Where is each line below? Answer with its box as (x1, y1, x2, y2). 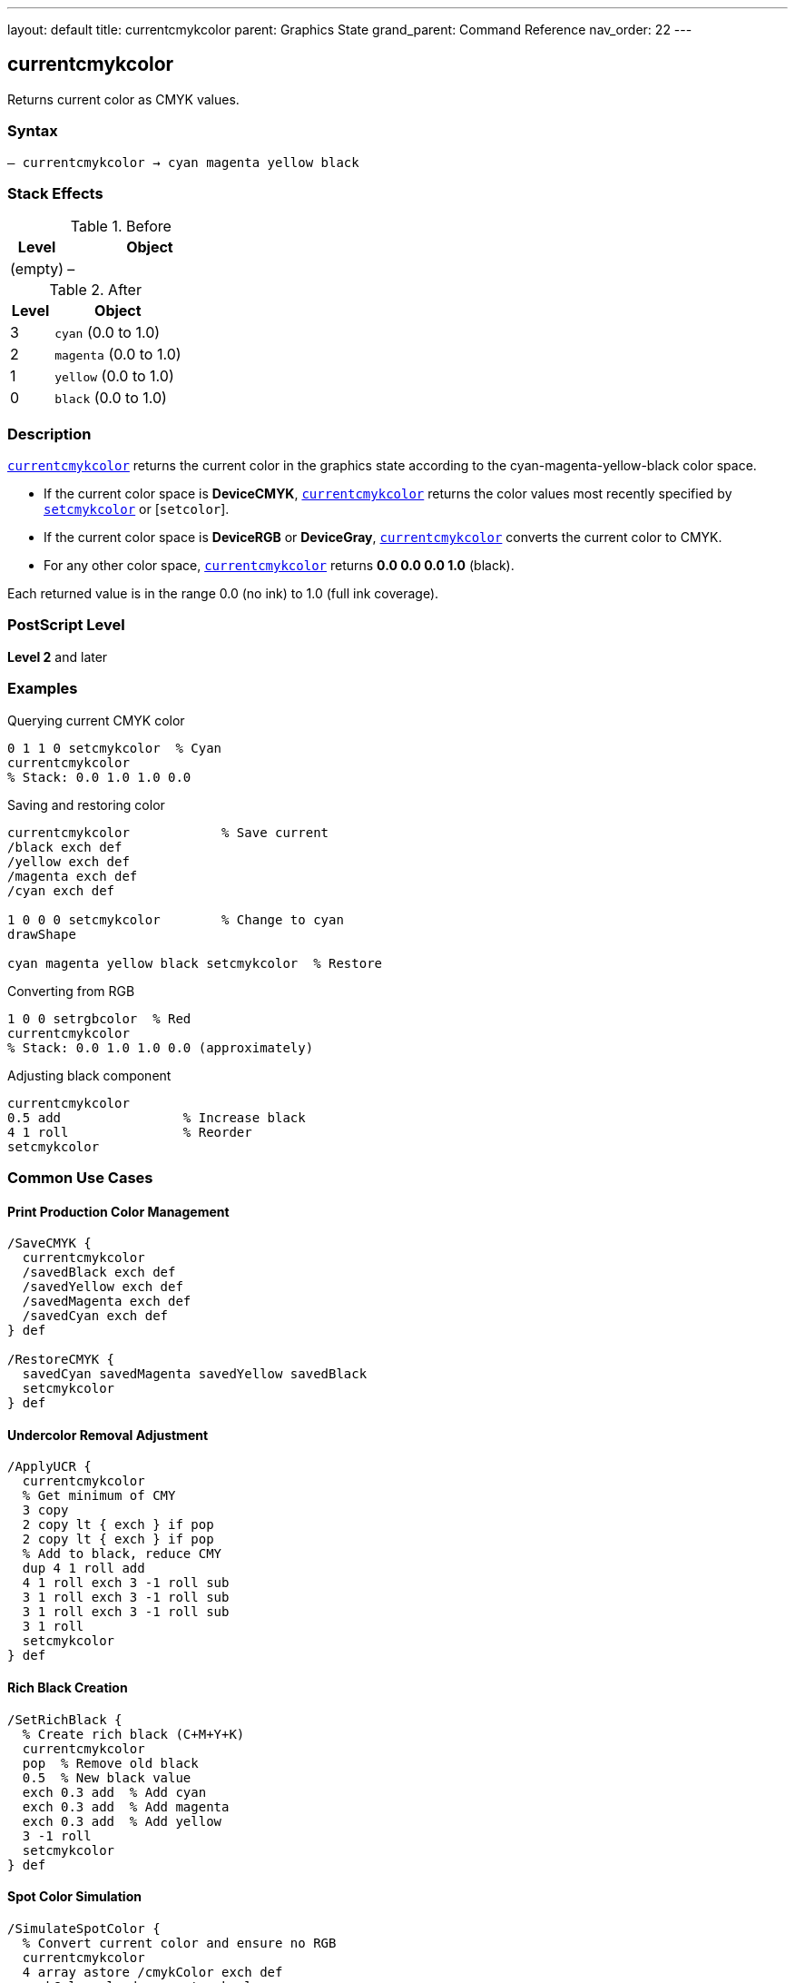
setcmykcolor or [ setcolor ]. (44, 501, 230, 518)
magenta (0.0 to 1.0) (54, 345, 182, 364)
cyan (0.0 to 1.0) (54, 323, 161, 342)
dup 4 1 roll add (22, 1561, 145, 1576)
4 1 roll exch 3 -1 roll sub (22, 1575, 230, 1591)
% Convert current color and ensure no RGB (22, 1935, 337, 1950)
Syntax (7, 122, 58, 141)
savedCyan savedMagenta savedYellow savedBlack (22, 1366, 368, 1382)
